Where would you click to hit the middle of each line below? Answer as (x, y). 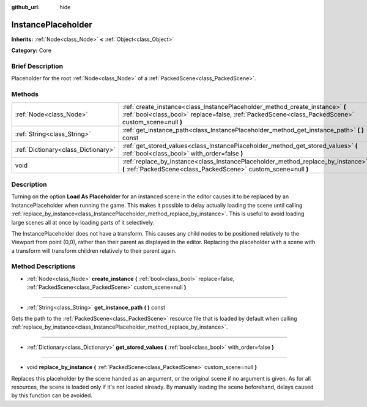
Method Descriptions (43, 266)
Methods (25, 94)
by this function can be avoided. (52, 395)
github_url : (25, 7)
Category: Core (32, 50)
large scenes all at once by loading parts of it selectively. (83, 222)
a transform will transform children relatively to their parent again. (94, 250)
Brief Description (37, 66)
